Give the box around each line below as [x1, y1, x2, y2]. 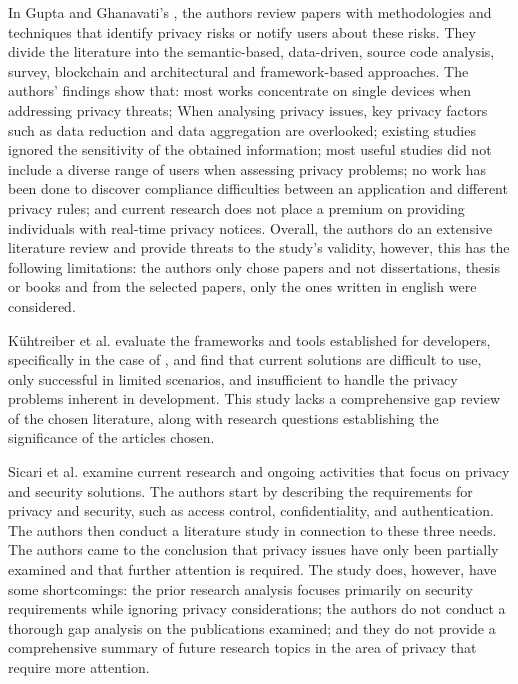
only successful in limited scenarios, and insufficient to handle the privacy [8, 368, 458, 389]
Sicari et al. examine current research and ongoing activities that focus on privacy [8, 461, 510, 482]
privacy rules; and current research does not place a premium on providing [8, 197, 465, 218]
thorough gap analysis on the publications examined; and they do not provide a [8, 617, 496, 638]
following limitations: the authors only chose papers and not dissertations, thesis [8, 256, 500, 277]
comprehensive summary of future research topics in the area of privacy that [8, 637, 477, 658]
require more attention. [8, 657, 150, 677]
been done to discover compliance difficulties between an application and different [8, 178, 508, 199]
